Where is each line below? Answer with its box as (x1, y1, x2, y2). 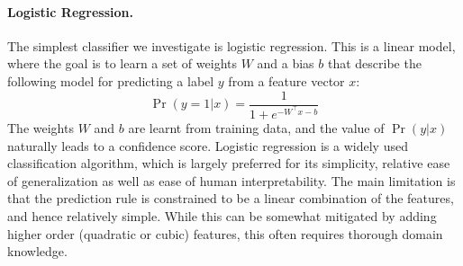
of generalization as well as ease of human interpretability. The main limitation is (7, 171, 456, 190)
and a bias (257, 54, 314, 73)
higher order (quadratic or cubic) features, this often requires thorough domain (7, 224, 443, 243)
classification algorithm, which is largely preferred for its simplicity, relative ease (7, 154, 450, 173)
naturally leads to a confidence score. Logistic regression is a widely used (7, 136, 408, 155)
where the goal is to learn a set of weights (7, 54, 237, 73)
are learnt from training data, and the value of (128, 119, 385, 137)
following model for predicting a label (7, 71, 214, 90)
